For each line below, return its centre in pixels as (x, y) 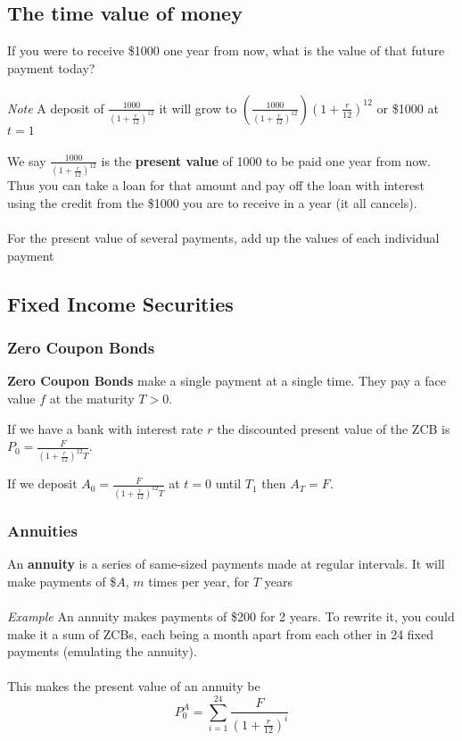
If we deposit (42, 483)
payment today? (51, 67)
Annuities (42, 530)
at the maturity (92, 399)
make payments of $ (62, 581)
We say (27, 160)
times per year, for (199, 581)
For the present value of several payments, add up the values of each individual (223, 238)
